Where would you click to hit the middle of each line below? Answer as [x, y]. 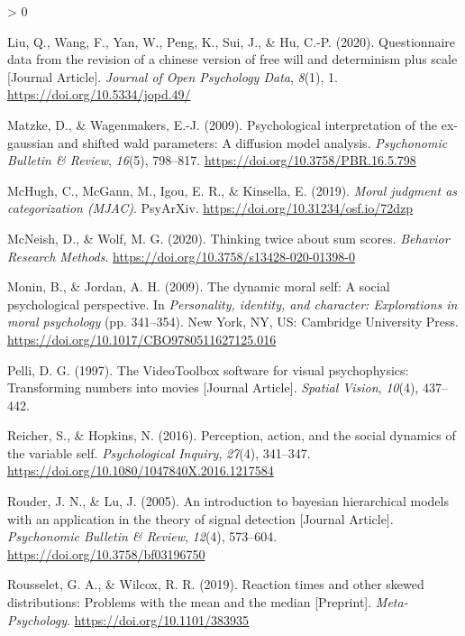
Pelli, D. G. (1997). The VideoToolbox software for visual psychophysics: [208, 369]
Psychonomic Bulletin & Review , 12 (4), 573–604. [142, 536]
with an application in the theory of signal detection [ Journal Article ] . [201, 518]
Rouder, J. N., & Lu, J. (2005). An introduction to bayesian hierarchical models [228, 501]
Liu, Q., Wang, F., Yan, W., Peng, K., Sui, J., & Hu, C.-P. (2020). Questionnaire [232, 41]
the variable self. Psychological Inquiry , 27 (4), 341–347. [159, 452]
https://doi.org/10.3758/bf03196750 [106, 553]
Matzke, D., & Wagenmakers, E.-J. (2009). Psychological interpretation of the [223, 124]
